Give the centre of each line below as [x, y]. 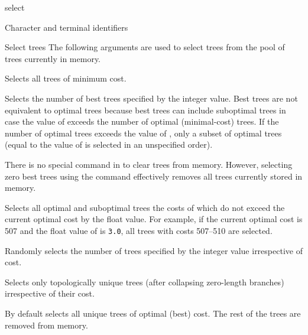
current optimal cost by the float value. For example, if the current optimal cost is [154, 219]
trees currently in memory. [53, 58]
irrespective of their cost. [50, 293]
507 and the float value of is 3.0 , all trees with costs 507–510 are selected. [139, 230]
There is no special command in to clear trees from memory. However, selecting [149, 164]
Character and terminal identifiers [67, 27]
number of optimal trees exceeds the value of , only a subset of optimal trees [143, 133]
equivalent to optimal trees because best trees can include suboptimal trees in [145, 110]
